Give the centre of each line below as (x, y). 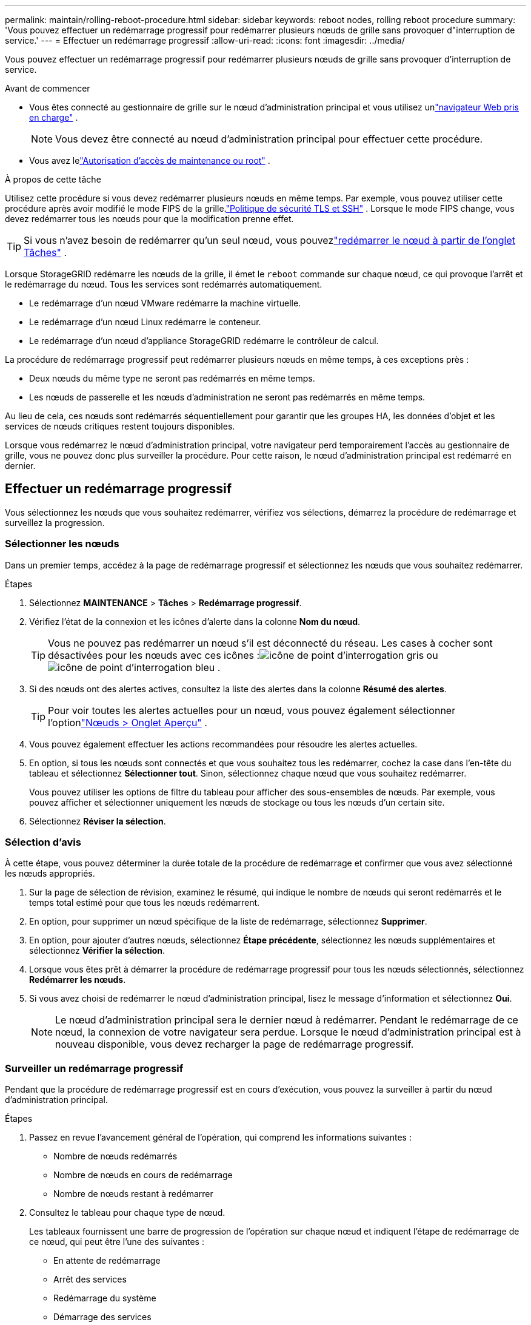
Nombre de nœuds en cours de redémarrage (143, 1175)
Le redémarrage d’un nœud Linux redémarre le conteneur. (145, 322)
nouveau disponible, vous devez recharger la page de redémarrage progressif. (235, 1044)
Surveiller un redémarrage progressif (94, 1068)
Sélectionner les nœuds (62, 544)
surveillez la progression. (55, 522)
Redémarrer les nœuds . (78, 980)
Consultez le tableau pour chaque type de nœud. (127, 1213)
